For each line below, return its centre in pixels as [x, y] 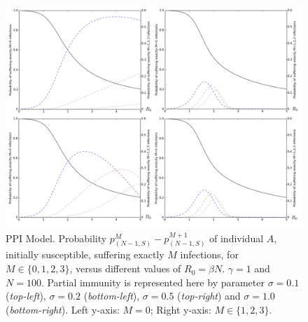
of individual [237, 238]
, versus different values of [125, 268]
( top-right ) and [209, 296]
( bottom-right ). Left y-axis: [63, 309]
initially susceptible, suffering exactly [85, 254]
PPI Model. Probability [56, 238]
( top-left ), [26, 296]
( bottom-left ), [112, 296]
